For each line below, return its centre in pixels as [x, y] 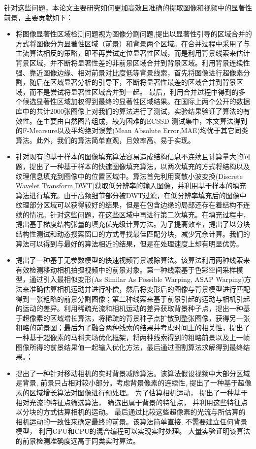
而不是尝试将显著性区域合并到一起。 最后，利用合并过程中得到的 [134, 91]
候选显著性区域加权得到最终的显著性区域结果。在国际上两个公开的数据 [136, 101]
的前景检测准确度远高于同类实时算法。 [78, 440]
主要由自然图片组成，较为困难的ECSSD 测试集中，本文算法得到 [145, 121]
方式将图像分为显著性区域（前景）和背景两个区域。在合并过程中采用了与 [133, 43]
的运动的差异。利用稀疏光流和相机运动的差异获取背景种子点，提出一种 [129, 308]
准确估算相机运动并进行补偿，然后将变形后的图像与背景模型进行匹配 [140, 289]
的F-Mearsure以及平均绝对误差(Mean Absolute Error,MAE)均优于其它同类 [132, 130]
